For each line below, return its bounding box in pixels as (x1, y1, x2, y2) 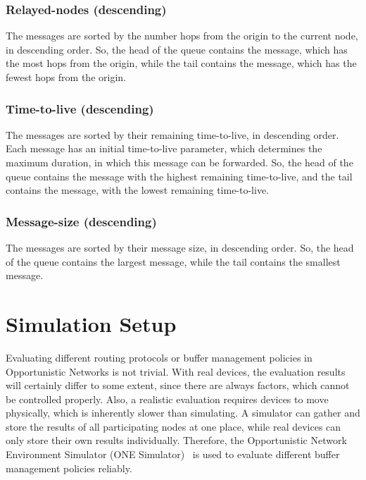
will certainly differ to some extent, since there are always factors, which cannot (6, 378, 350, 393)
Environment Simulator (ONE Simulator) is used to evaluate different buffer (6, 447, 340, 462)
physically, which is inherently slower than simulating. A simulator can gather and (6, 405, 360, 420)
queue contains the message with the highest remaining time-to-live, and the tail (6, 168, 353, 183)
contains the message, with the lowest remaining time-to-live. (6, 183, 270, 197)
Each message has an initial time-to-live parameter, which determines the (6, 141, 322, 156)
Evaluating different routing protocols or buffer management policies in (6, 350, 313, 364)
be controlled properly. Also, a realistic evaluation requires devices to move (6, 391, 329, 406)
